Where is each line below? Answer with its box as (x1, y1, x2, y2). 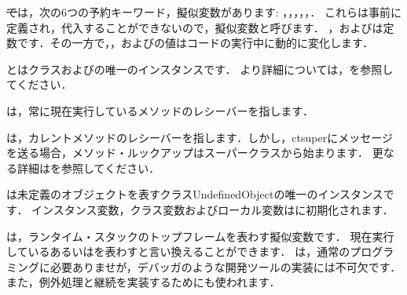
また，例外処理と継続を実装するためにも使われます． (6, 274, 280, 290)
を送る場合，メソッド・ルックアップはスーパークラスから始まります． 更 (6, 144, 383, 161)
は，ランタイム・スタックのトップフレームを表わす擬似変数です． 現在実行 (6, 228, 394, 244)
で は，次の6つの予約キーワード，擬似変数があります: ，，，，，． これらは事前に (6, 4, 401, 20)
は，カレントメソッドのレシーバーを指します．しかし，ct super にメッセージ (6, 129, 393, 145)
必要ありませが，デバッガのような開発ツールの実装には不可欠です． (49, 258, 401, 275)
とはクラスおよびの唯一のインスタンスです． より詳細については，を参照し (6, 60, 394, 77)
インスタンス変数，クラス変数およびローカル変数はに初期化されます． (31, 201, 394, 217)
